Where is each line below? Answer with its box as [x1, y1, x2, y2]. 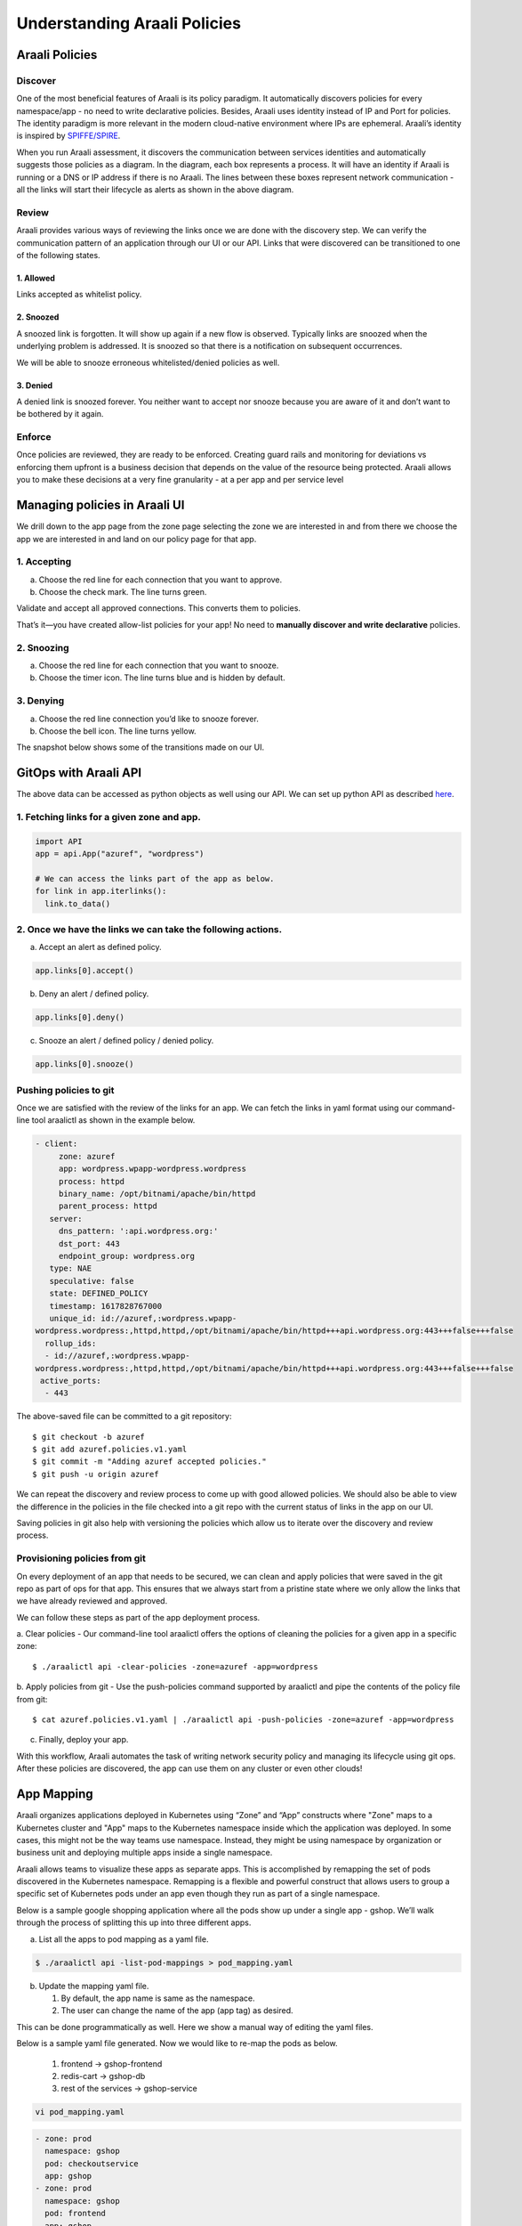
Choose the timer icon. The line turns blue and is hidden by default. [38, 672, 285, 683]
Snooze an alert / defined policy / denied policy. [38, 1036, 214, 1046]
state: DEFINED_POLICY [49, 1288, 149, 1299]
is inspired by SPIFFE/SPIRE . [16, 130, 121, 142]
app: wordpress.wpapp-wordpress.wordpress [58, 1164, 246, 1174]
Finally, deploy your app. [38, 1734, 129, 1745]
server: [49, 1214, 83, 1223]
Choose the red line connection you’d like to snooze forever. [38, 713, 260, 724]
